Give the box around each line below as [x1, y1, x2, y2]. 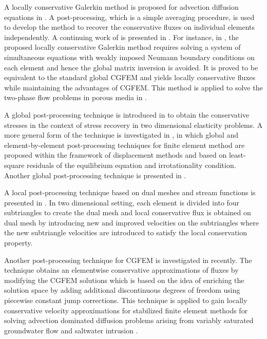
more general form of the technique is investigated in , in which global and [4, 129, 239, 140]
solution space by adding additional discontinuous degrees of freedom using [4, 285, 240, 295]
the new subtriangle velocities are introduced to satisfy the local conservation [4, 227, 247, 238]
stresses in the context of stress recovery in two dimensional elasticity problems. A [4, 119, 263, 130]
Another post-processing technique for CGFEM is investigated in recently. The [4, 254, 252, 265]
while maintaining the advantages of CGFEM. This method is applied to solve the [4, 82, 263, 92]
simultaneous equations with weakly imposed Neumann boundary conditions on [4, 51, 255, 62]
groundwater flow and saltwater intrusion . [4, 325, 138, 335]
